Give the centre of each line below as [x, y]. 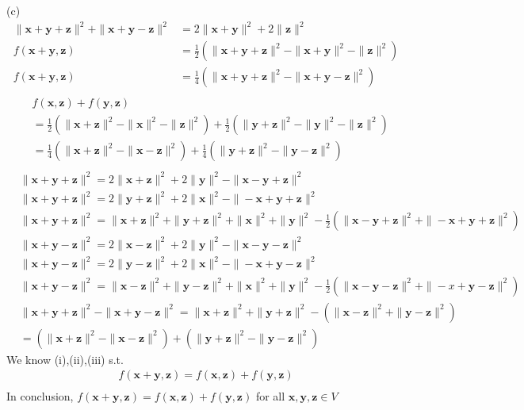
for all [270, 396]
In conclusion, [40, 396]
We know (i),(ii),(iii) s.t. [65, 359]
